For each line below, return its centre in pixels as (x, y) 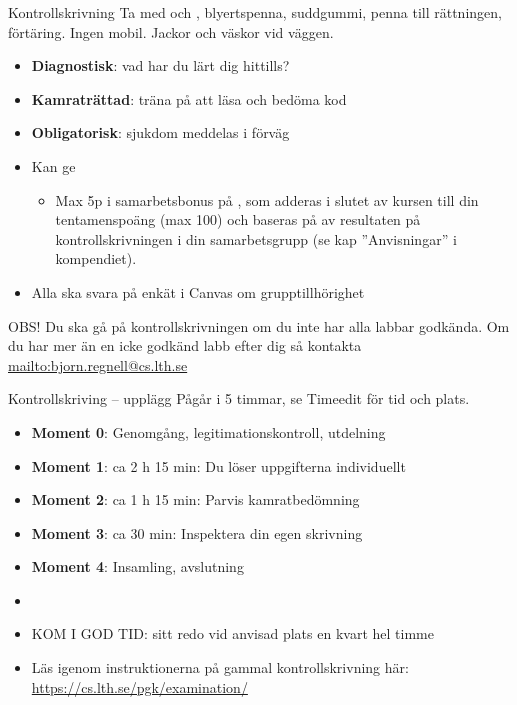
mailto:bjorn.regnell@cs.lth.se (98, 364)
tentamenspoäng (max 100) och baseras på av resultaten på (238, 219)
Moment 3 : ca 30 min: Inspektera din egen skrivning (197, 532)
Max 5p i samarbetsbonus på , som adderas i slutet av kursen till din (267, 199)
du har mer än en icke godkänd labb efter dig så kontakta (185, 345)
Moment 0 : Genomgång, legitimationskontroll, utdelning (208, 431)
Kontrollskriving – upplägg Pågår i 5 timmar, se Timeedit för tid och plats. (239, 398)
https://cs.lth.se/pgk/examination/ (139, 686)
